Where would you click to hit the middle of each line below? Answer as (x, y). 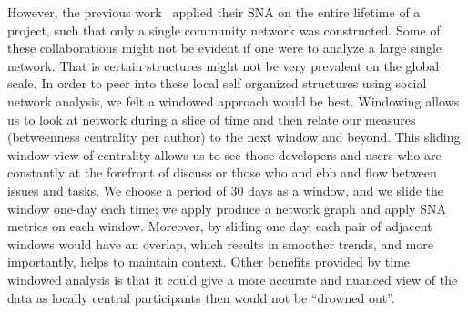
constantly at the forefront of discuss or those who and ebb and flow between (222, 172)
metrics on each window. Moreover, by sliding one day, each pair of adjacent (220, 226)
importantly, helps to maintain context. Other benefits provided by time (209, 262)
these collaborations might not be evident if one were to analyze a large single (225, 48)
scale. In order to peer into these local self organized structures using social (217, 83)
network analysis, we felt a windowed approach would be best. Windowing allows (234, 101)
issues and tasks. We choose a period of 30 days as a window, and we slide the (226, 190)
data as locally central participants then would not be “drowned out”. (201, 297)
